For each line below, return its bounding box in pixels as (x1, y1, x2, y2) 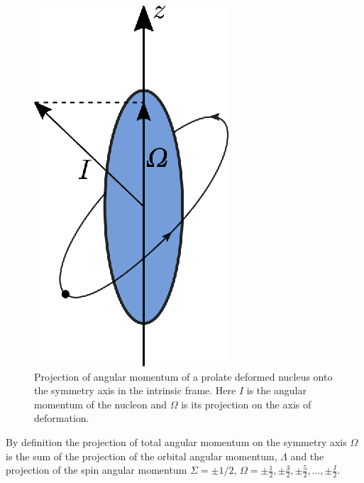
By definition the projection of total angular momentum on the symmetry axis (6, 434, 347, 449)
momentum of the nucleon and (34, 396, 167, 411)
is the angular (246, 383, 307, 398)
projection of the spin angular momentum (6, 462, 187, 477)
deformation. (34, 411, 89, 425)
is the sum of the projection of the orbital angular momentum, (6, 448, 277, 463)
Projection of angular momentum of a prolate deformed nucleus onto (34, 369, 333, 384)
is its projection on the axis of (181, 396, 311, 411)
